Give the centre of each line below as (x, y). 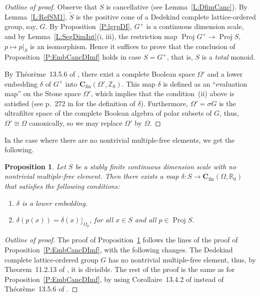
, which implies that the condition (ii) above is (162, 93)
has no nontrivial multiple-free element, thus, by (182, 259)
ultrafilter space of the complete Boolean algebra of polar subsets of (108, 113)
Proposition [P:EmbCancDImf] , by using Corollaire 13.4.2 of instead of (114, 279)
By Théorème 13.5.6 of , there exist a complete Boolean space (100, 73)
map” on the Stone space (43, 93)
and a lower (225, 73)
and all (145, 220)
